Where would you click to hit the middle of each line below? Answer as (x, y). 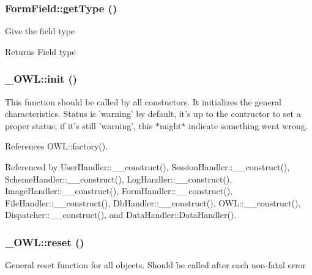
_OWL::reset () (45, 242)
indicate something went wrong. (248, 125)
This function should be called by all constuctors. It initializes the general (143, 101)
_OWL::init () (41, 79)
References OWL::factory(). (57, 146)
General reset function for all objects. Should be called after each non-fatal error (156, 265)
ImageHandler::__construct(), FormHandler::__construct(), (119, 191)
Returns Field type (40, 51)
